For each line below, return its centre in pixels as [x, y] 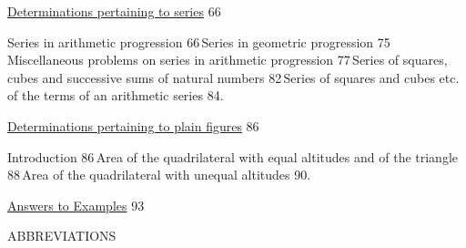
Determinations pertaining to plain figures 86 [133, 125]
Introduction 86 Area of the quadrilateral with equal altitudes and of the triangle [233, 156]
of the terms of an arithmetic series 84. [116, 95]
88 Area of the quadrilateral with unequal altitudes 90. [159, 175]
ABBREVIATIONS [62, 236]
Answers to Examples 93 [76, 205]
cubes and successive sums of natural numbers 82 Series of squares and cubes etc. [233, 77]
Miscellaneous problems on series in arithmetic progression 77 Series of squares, [228, 60]
